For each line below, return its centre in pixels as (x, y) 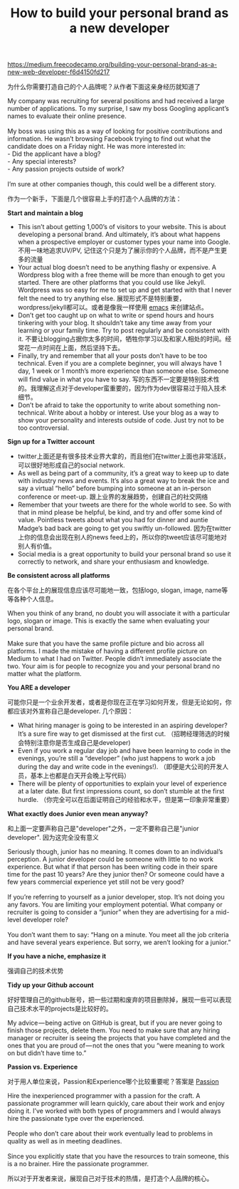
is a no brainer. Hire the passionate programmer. (78, 1164)
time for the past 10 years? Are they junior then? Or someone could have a (116, 874)
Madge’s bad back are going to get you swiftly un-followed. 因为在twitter (124, 529)
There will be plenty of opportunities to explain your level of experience (122, 783)
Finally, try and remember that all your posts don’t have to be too (112, 356)
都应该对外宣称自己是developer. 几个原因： (70, 711)
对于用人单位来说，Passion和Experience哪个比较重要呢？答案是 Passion (113, 1082)
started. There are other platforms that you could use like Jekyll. (112, 282)
